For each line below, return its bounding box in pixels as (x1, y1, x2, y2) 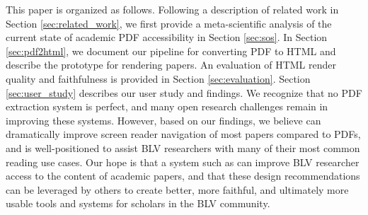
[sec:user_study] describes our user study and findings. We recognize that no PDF (6, 85, 362, 100)
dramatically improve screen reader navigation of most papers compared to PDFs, (6, 127, 361, 141)
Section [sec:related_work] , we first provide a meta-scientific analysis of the (6, 16, 332, 30)
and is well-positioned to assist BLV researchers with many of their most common (6, 140, 360, 155)
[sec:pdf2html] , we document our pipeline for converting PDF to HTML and (6, 43, 336, 58)
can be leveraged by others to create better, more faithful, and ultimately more (6, 182, 349, 197)
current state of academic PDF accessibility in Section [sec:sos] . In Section (6, 30, 328, 45)
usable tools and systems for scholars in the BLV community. (6, 196, 270, 211)
